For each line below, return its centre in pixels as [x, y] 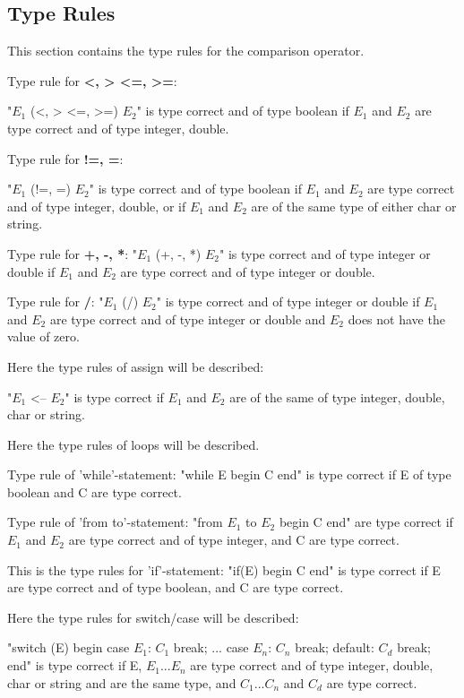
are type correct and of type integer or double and [188, 319]
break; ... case [211, 647]
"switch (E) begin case [69, 647]
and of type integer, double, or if [97, 206]
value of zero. [43, 336]
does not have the [396, 319]
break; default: [335, 647]
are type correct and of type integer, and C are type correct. [234, 540]
